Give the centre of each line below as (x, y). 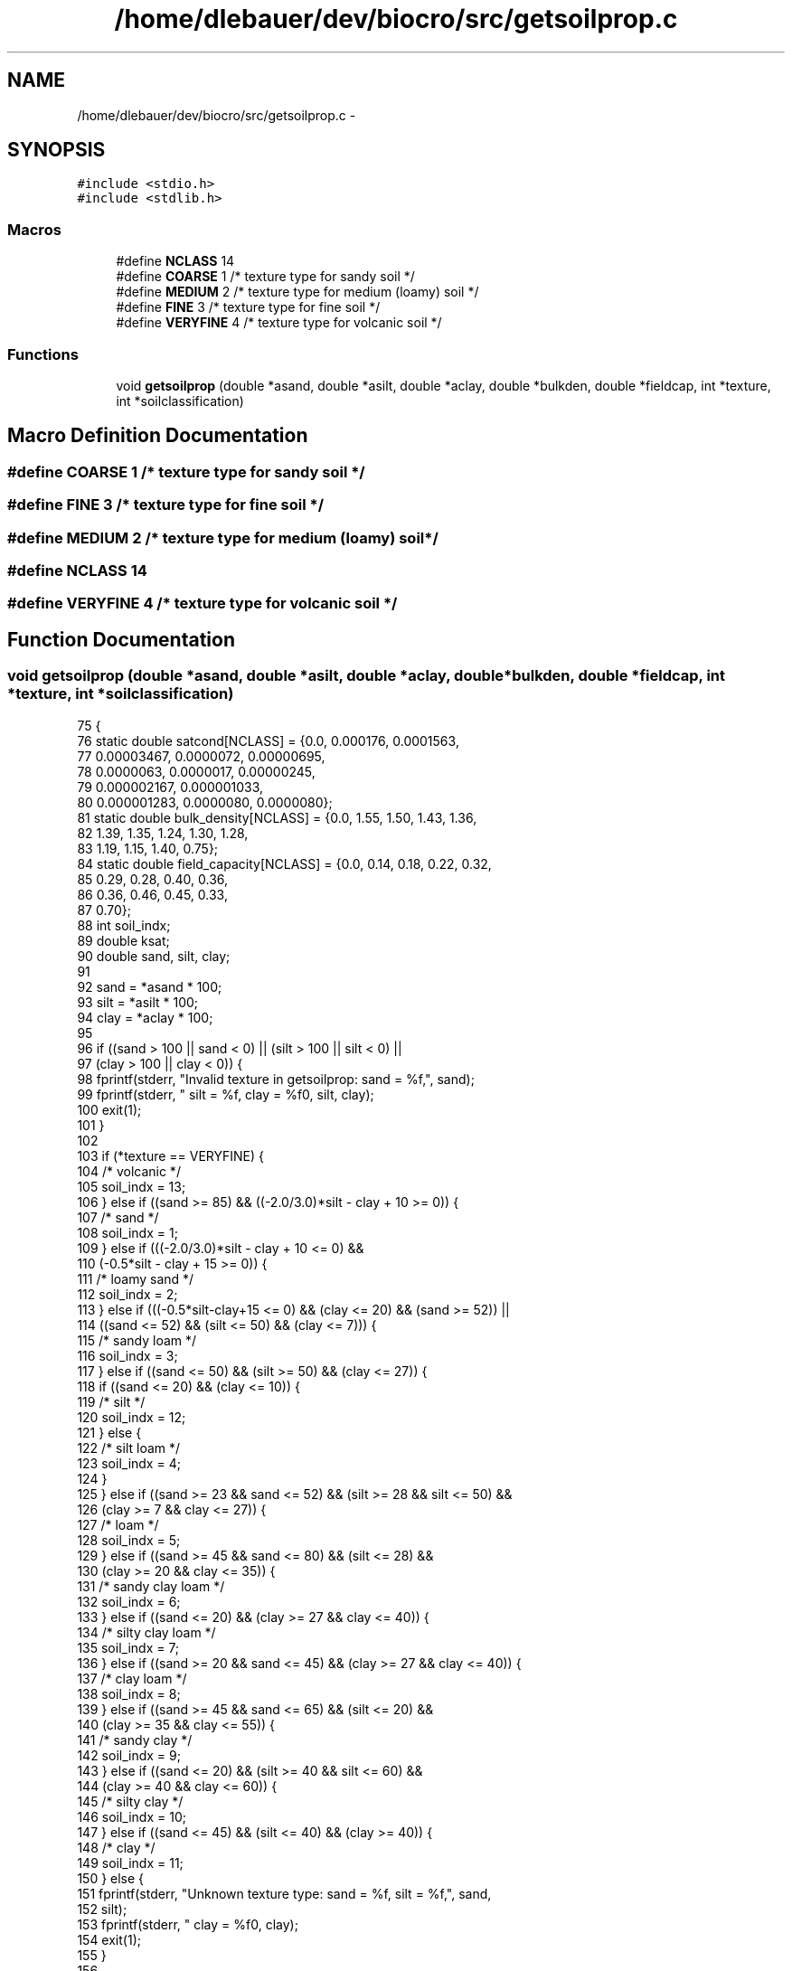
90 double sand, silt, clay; (154, 956)
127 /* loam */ (118, 1524)
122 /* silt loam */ (129, 1448)
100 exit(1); (109, 1109)
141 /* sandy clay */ (135, 1740)
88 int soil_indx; (124, 925)
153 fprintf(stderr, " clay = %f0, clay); (188, 1924)
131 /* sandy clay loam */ (151, 1586)
